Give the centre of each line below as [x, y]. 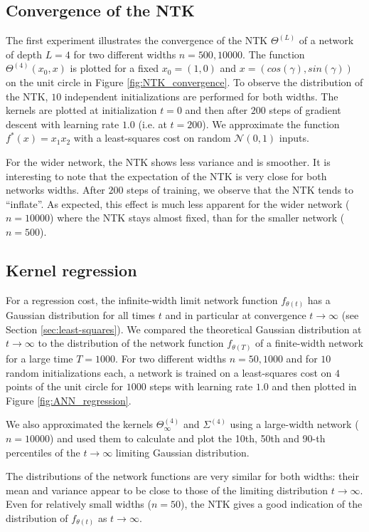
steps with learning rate [201, 386]
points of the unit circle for [65, 386]
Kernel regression [71, 270]
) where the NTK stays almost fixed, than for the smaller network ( [197, 218]
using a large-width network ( [294, 424]
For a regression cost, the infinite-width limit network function [142, 299]
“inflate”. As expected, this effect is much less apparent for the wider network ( [178, 203]
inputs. [294, 138]
